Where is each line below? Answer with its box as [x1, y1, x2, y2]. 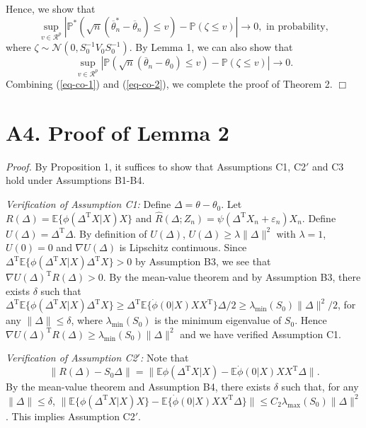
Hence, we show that [6, 1, 96, 16]
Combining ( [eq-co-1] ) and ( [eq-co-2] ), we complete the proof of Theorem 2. [6, 76, 333, 91]
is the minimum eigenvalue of [154, 313, 282, 328]
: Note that [139, 350, 189, 365]
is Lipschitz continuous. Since [119, 240, 247, 255]
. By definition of [73, 226, 147, 241]
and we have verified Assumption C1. [180, 326, 341, 341]
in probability [266, 21, 326, 32]
